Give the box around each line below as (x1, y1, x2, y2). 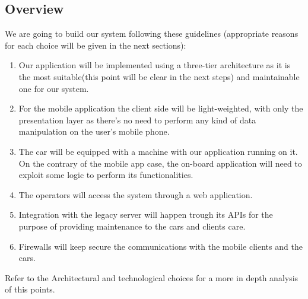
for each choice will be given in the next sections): (5, 39, 186, 51)
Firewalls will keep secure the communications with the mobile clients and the (18, 240, 303, 252)
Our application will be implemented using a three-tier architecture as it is (18, 59, 291, 71)
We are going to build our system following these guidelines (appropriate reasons (5, 27, 299, 40)
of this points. (5, 283, 55, 295)
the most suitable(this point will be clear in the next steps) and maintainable (18, 70, 300, 82)
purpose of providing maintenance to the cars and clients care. (18, 220, 246, 232)
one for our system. (18, 82, 89, 94)
